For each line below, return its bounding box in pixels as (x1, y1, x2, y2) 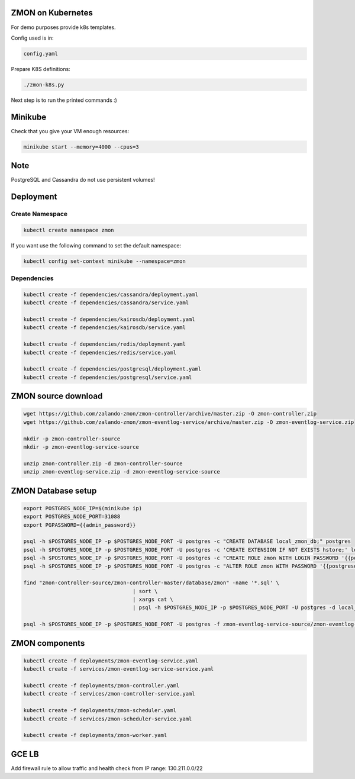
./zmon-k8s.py (23, 81, 64, 88)
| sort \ (132, 588, 158, 594)
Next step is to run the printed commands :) (11, 96, 118, 104)
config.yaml (23, 50, 59, 57)
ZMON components (11, 638, 85, 648)
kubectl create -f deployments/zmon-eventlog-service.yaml (23, 657, 198, 664)
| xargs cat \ (132, 596, 174, 603)
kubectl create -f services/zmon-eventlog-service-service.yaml (23, 666, 214, 672)
